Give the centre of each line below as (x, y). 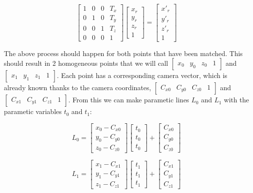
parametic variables (33, 111)
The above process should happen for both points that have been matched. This (123, 53)
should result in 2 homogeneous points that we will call (86, 63)
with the (236, 100)
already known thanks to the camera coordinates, (78, 87)
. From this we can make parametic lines (129, 100)
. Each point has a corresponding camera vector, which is (142, 75)
